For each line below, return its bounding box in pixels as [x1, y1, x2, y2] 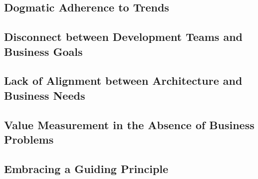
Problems [4, 131, 54, 147]
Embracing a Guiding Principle [4, 161, 169, 176]
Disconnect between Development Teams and [4, 29, 243, 44]
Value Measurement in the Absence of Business [4, 117, 255, 132]
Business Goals [4, 43, 83, 59]
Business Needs [4, 87, 85, 103]
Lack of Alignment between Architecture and [4, 73, 243, 88]
